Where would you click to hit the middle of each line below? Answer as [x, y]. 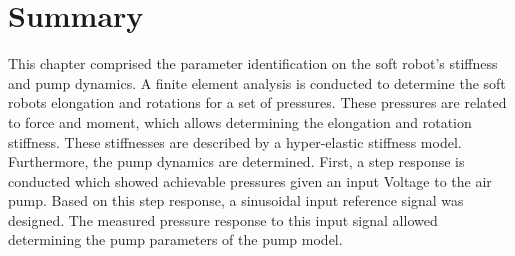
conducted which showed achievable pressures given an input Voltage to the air [250, 180]
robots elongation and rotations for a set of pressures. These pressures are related [257, 102]
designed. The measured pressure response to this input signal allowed [223, 219]
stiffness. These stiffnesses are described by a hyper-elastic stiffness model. [235, 141]
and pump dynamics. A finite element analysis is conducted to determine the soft [257, 82]
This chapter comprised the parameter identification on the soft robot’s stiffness [253, 63]
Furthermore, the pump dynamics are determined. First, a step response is [236, 161]
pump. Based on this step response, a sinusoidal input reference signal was [236, 200]
